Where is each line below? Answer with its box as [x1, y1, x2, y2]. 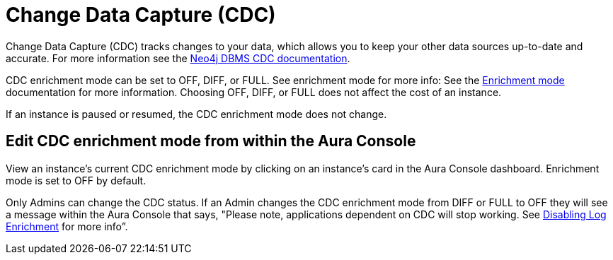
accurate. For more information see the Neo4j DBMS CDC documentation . [6, 52, 350, 64]
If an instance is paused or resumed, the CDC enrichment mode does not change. [6, 107, 387, 120]
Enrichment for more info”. [6, 220, 128, 232]
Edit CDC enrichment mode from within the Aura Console [6, 132, 416, 150]
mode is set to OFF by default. [6, 174, 147, 187]
